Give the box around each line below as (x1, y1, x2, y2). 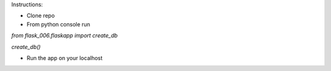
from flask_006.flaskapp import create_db (11, 32, 118, 39)
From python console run (26, 20, 91, 28)
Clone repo (26, 12, 55, 20)
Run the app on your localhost (26, 54, 103, 61)
